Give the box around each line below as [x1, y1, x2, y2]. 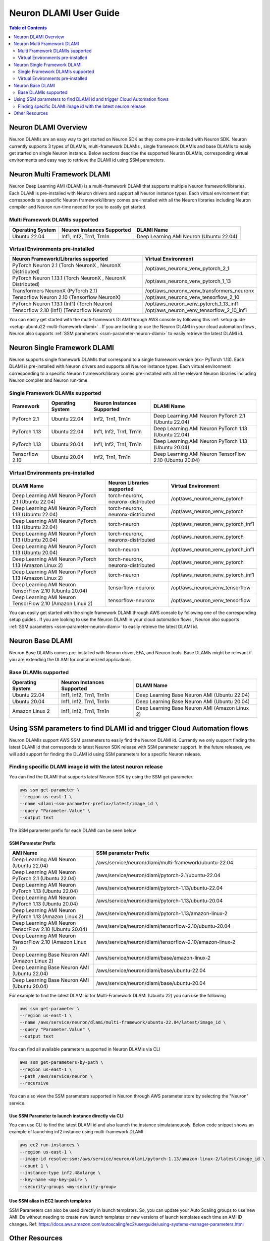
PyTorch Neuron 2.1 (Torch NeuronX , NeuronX [12, 262, 121, 269]
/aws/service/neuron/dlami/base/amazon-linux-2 [96, 954, 211, 961]
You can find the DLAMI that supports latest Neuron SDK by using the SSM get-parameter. [9, 773, 194, 779]
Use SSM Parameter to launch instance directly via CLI [9, 1112, 124, 1119]
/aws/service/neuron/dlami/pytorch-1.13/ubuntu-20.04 [96, 897, 223, 904]
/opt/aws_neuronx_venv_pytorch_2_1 [145, 265, 230, 272]
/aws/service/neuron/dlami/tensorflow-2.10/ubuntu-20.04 [96, 922, 231, 929]
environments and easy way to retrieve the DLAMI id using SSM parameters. [9, 157, 165, 163]
